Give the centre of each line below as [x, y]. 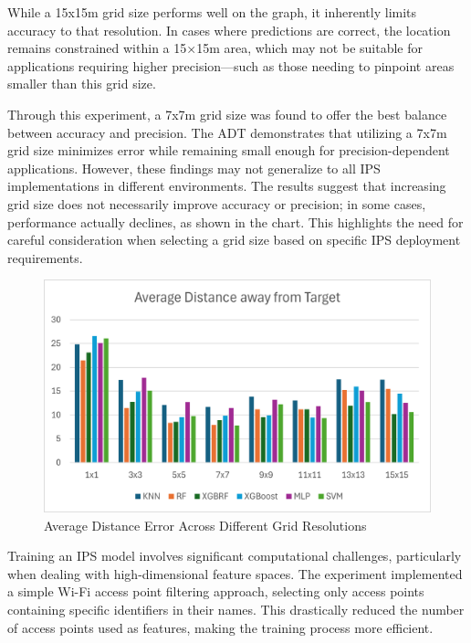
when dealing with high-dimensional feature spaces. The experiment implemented [235, 573]
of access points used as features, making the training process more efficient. [220, 627]
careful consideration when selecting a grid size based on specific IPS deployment [234, 240]
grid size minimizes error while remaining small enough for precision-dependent [229, 150]
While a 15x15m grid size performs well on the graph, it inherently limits [212, 12]
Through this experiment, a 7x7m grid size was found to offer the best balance [227, 114]
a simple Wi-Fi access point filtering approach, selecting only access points [216, 591]
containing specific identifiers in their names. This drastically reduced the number [236, 609]
